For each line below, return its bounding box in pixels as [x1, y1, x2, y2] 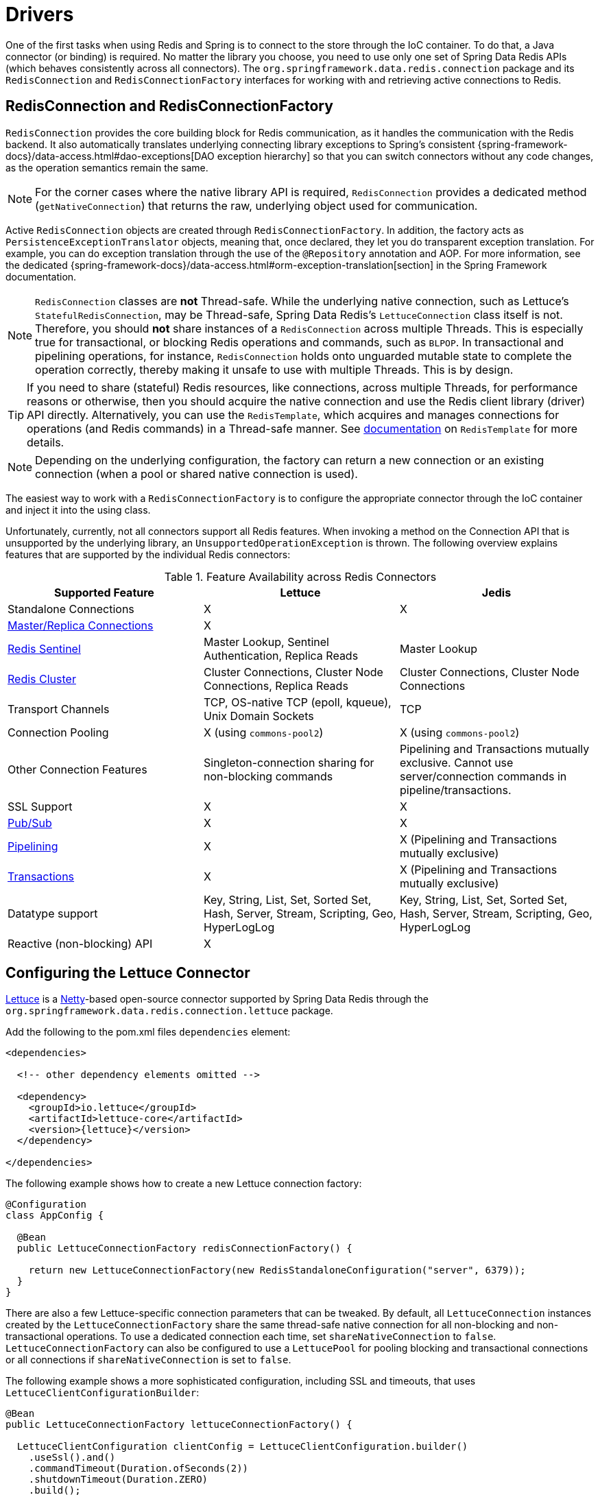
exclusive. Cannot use [399, 755, 514, 769]
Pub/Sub [8, 815, 52, 830]
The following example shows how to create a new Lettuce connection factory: [5, 1177, 362, 1190]
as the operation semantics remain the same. [5, 161, 208, 174]
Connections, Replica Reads [203, 678, 348, 693]
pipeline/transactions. [399, 782, 512, 797]
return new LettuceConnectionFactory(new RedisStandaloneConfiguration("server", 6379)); [28, 1265, 526, 1276]
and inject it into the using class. [5, 503, 151, 516]
